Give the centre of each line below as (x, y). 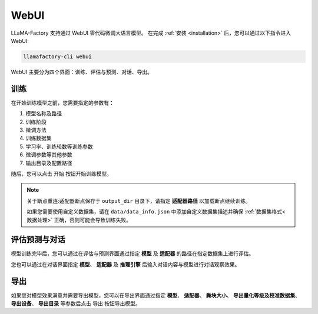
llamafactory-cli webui (58, 56)
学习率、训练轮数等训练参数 (59, 146)
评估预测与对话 (38, 240)
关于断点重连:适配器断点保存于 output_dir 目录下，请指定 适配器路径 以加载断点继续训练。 (139, 201)
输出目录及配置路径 (49, 163)
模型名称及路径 (44, 113)
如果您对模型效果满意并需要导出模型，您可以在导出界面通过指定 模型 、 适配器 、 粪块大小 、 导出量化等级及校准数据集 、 (155, 295)
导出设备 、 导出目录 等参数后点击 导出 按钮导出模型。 (76, 303)
